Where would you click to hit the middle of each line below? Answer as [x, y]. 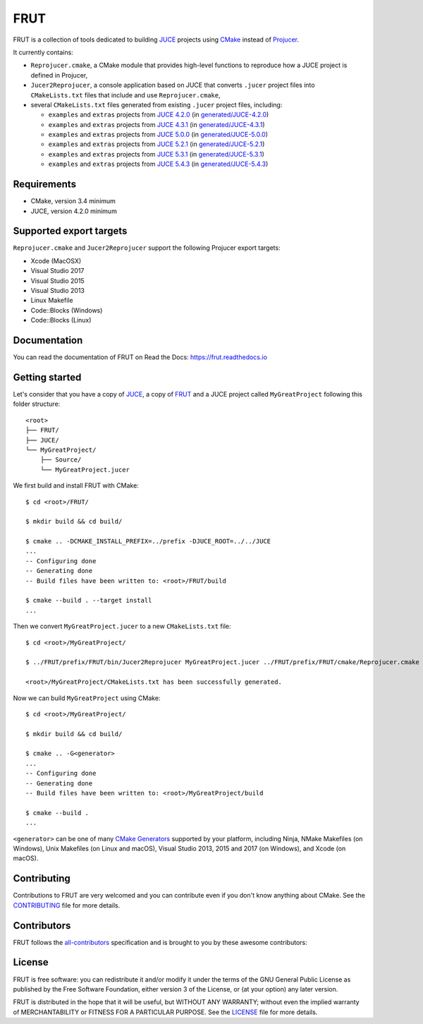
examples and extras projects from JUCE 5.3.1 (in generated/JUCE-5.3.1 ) [156, 154]
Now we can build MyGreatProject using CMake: [87, 698]
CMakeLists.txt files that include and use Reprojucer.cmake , [125, 95]
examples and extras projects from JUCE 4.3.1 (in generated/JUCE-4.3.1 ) [157, 124]
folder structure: [37, 404]
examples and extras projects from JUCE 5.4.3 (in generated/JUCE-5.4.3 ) [158, 164]
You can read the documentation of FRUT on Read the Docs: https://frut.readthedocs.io [140, 357]
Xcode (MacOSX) [56, 260]
